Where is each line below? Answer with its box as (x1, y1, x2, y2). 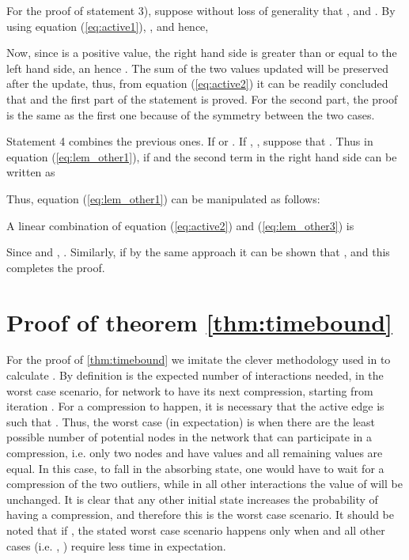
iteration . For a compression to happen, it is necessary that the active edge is (6, 398, 384, 414)
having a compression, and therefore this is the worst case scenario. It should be (6, 506, 394, 523)
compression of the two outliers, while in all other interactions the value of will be (6, 475, 403, 492)
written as (6, 164, 55, 180)
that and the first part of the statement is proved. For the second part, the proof (6, 90, 398, 107)
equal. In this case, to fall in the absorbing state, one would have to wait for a (6, 460, 384, 476)
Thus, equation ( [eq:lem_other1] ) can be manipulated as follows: (6, 190, 320, 206)
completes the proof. (6, 259, 105, 275)
